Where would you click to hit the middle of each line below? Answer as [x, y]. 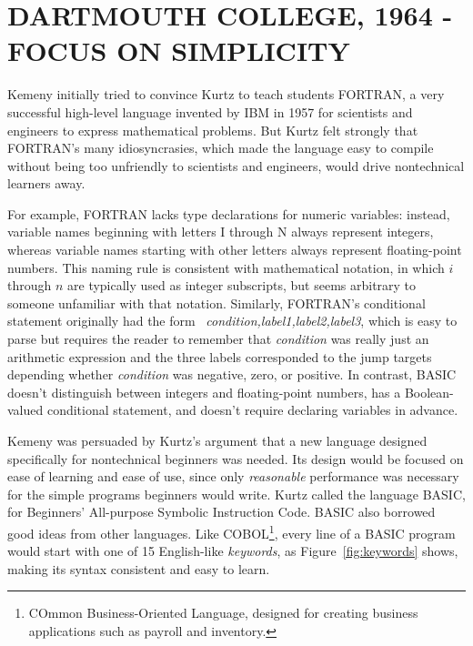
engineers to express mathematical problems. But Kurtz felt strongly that [213, 130]
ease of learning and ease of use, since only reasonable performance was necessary [233, 476]
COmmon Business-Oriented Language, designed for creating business [223, 613]
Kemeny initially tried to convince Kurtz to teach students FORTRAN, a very [226, 94]
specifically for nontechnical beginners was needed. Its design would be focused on [236, 458]
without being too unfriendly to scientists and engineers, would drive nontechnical [236, 165]
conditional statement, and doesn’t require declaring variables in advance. [252, 410]
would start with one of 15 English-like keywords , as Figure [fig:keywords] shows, [233, 551]
